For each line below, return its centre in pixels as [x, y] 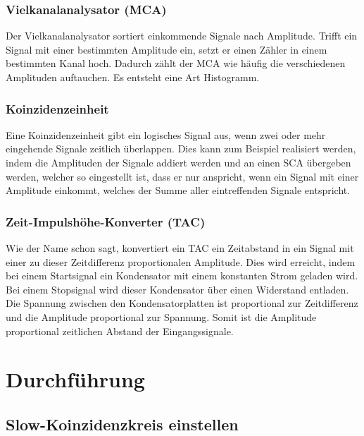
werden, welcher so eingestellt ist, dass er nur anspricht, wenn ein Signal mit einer [182, 176]
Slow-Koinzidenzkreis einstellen [122, 424]
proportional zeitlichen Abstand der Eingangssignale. [120, 331]
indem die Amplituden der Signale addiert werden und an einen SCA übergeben [178, 162]
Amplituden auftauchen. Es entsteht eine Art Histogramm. [133, 77]
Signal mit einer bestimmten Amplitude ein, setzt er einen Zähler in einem [167, 49]
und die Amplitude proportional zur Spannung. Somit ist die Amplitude [161, 316]
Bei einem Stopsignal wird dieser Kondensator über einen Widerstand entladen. [177, 289]
